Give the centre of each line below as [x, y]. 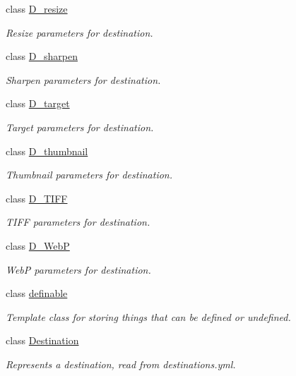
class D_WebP [38, 245]
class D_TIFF [37, 198]
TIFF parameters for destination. [78, 222]
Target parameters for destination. [80, 127]
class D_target [38, 103]
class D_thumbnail [47, 151]
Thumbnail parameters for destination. [89, 175]
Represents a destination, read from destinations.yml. [121, 364]
